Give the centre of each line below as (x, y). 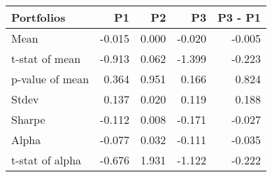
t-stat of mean (46, 58)
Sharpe (28, 119)
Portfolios (38, 17)
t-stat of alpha (46, 160)
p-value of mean (50, 79)
